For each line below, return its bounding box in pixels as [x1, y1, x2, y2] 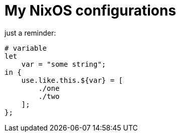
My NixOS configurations [5, 2, 176, 19]
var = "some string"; [21, 60, 106, 68]
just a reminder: [5, 28, 56, 37]
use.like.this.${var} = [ [21, 76, 123, 84]
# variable [5, 44, 47, 52]
